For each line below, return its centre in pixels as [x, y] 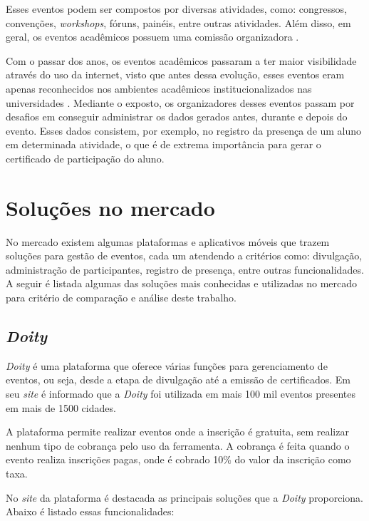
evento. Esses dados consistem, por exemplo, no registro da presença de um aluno [184, 130]
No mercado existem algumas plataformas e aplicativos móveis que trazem [168, 241]
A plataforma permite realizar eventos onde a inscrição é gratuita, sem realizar [177, 432]
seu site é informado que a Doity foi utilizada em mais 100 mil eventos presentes [181, 394]
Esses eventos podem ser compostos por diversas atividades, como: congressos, [176, 9]
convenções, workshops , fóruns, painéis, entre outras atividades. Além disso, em [178, 22]
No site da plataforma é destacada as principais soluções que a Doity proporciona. [184, 497]
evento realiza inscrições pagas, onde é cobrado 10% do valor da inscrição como [178, 459]
